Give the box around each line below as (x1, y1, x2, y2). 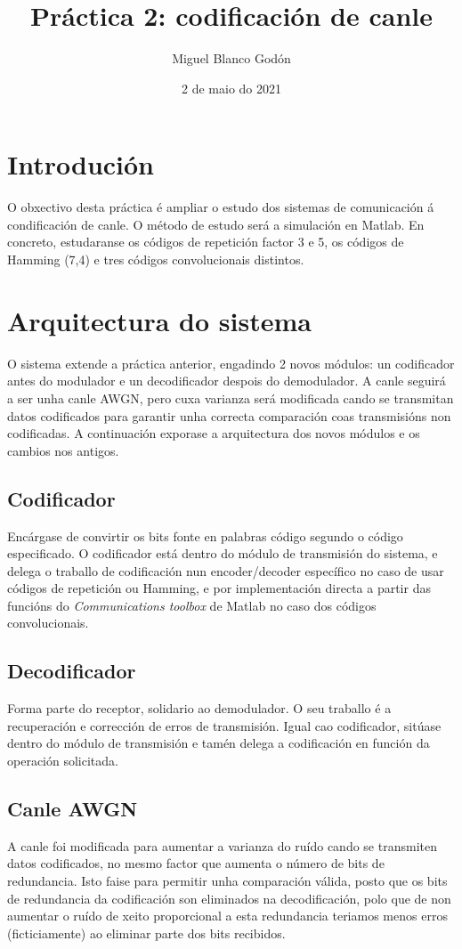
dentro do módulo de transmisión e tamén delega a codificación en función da (7, 734, 430, 752)
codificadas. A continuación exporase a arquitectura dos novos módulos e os (7, 424, 420, 442)
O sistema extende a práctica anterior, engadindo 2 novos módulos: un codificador (7, 353, 455, 372)
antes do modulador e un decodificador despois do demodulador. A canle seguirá (7, 371, 446, 390)
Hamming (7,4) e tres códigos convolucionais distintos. (7, 250, 304, 269)
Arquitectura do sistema (7, 302, 312, 338)
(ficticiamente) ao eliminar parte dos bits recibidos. (7, 923, 286, 942)
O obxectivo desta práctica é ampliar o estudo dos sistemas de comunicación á (7, 198, 434, 216)
